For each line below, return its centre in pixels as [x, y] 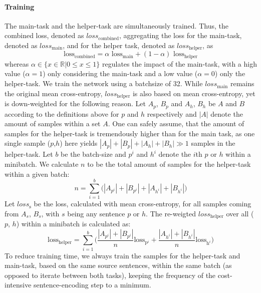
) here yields [79, 143]
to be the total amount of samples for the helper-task [169, 164]
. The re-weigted [171, 213]
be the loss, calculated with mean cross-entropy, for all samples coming [143, 204]
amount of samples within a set [53, 123]
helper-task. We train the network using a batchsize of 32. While [104, 83]
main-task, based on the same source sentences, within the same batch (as [118, 265]
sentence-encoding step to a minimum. [92, 285]
